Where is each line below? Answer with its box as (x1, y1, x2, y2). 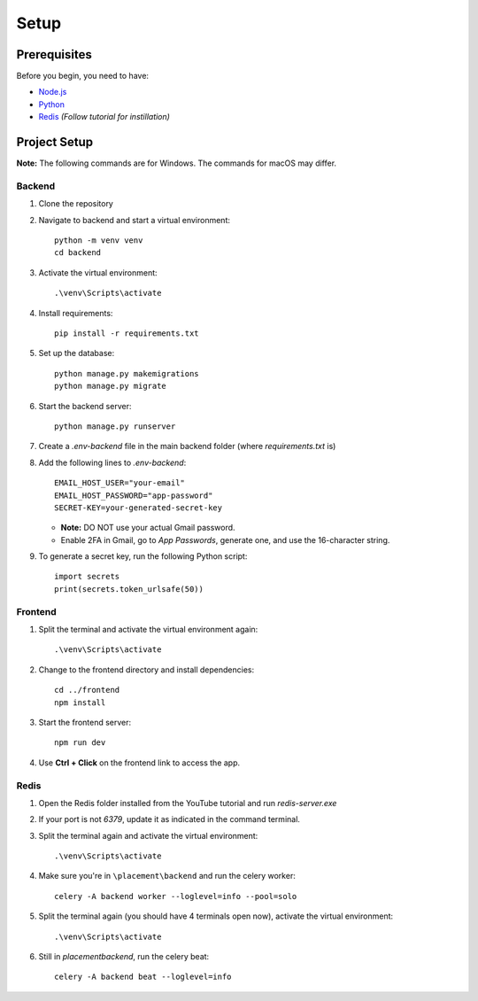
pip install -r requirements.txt (54, 329, 199, 338)
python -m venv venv (54, 236, 143, 245)
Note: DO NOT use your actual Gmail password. (60, 523, 235, 533)
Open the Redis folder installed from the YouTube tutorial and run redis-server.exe (38, 797, 337, 808)
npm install (54, 697, 106, 708)
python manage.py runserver (54, 421, 176, 431)
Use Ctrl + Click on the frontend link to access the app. (38, 757, 241, 768)
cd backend (54, 248, 102, 258)
